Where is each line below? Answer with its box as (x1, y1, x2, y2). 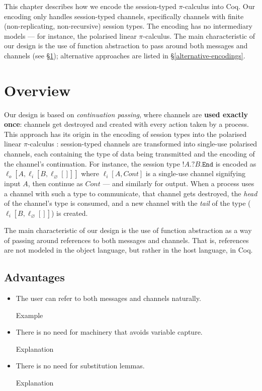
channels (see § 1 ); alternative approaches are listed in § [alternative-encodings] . (4, 50, 245, 60)
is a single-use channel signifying (145, 168, 245, 179)
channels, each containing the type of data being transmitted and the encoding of (4, 148, 255, 159)
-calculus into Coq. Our (183, 1, 255, 11)
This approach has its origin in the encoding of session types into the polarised (4, 128, 247, 139)
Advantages (4, 269, 65, 285)
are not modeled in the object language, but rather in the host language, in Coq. (4, 245, 253, 255)
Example (16, 309, 43, 320)
